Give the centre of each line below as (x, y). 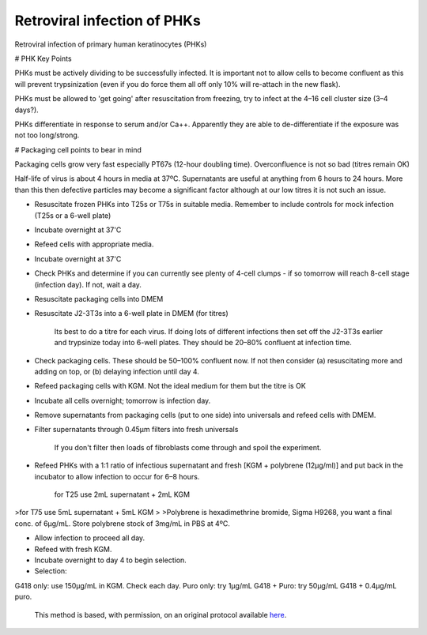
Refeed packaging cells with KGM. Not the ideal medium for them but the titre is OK (170, 386)
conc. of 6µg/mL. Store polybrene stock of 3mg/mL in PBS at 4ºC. (123, 523)
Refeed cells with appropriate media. (94, 244)
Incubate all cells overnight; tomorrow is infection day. (123, 400)
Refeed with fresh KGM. (73, 549)
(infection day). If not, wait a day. (88, 284)
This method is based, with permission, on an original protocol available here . (161, 614)
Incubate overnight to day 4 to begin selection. (111, 560)
